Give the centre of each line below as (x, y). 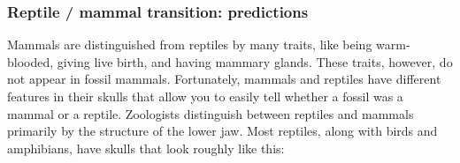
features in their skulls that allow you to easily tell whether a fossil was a (205, 96)
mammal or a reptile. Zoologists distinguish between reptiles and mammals (211, 113)
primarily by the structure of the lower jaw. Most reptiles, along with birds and (222, 131)
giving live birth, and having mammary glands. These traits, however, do (255, 61)
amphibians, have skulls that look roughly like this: (146, 148)
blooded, (31, 61)
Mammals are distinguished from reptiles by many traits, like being (190, 44)
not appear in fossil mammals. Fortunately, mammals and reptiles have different (224, 79)
